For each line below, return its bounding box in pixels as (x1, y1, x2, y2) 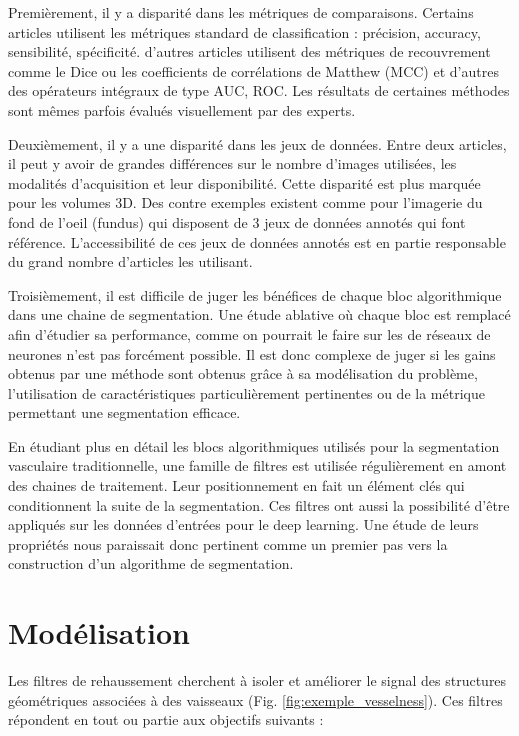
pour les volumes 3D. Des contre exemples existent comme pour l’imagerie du (8, 192, 483, 213)
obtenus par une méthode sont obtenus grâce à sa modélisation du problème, (8, 363, 478, 384)
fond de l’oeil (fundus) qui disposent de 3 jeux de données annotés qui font (8, 211, 466, 232)
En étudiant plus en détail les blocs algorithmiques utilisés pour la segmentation (8, 435, 500, 456)
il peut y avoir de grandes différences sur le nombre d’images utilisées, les (8, 153, 457, 174)
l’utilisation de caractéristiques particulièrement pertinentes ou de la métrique (8, 382, 485, 403)
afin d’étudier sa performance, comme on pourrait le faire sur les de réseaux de (8, 323, 491, 344)
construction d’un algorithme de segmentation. (8, 553, 294, 574)
